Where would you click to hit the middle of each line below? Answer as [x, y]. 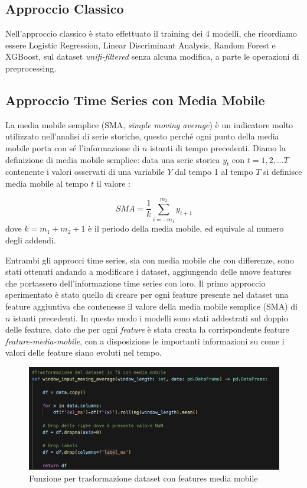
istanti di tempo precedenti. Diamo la [218, 147]
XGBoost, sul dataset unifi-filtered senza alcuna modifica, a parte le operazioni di [152, 56]
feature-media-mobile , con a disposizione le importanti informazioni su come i [145, 341]
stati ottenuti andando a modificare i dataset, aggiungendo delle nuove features [148, 271]
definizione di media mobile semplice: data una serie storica [113, 159]
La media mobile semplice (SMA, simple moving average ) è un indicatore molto [149, 124]
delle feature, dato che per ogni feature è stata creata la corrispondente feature [147, 329]
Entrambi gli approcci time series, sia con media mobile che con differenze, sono [150, 260]
